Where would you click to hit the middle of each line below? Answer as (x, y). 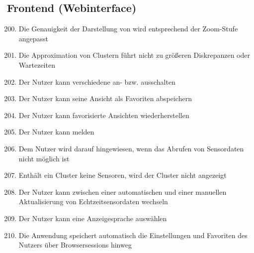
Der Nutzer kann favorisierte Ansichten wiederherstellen (104, 115)
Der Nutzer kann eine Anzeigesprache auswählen (93, 218)
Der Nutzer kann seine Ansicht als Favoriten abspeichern (105, 98)
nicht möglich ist (44, 158)
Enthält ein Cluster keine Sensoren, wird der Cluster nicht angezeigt (123, 175)
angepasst (34, 38)
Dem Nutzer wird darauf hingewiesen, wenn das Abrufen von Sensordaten (131, 148)
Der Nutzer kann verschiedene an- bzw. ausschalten (97, 81)
